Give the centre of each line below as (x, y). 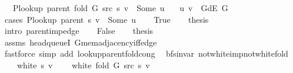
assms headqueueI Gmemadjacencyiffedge (81, 42)
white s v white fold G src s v (83, 65)
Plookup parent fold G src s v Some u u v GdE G (120, 8)
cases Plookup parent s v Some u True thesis (106, 19)
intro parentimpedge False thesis (79, 31)
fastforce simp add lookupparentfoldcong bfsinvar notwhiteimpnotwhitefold (146, 53)
